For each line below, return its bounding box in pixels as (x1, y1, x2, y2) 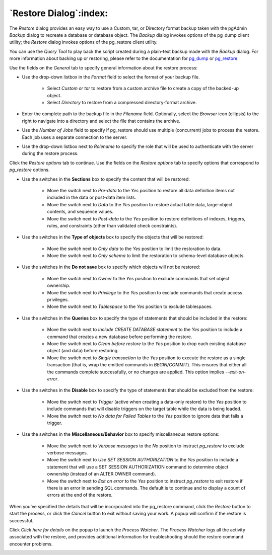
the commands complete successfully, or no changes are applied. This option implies (47, 369, 224, 375)
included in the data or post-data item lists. (47, 194, 136, 201)
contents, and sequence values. (47, 209, 113, 215)
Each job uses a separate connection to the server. (22, 134, 128, 140)
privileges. (47, 297, 69, 303)
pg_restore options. (9, 167, 50, 173)
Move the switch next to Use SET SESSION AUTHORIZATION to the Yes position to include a (47, 457, 239, 463)
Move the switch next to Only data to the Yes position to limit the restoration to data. (47, 246, 222, 252)
